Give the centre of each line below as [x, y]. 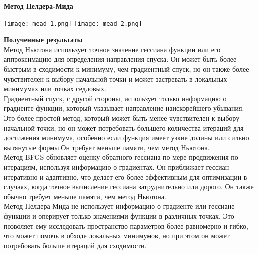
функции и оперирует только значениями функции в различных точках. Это [119, 216]
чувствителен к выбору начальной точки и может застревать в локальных [116, 79]
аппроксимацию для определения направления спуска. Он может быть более [120, 59]
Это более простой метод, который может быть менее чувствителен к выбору [122, 118]
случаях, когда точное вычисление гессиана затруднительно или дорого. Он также [129, 187]
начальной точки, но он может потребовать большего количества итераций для [124, 128]
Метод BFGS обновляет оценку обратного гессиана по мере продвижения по [121, 157]
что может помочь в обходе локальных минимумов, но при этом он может [117, 236]
